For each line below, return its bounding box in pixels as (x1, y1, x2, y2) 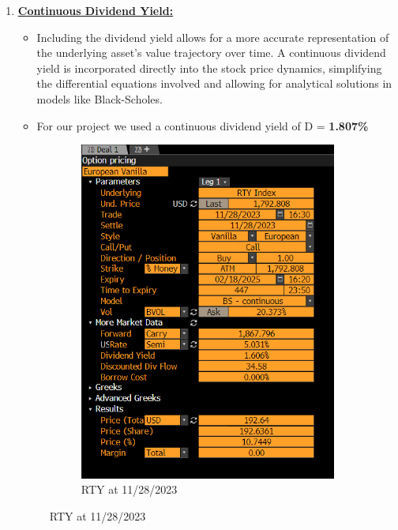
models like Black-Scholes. (36, 90, 163, 107)
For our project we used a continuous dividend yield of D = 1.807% (36, 117, 369, 133)
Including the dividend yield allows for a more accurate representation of (36, 28, 389, 45)
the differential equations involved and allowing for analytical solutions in (36, 75, 392, 92)
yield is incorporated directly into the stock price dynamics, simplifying (36, 59, 382, 76)
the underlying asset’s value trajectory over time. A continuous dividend (36, 44, 386, 61)
